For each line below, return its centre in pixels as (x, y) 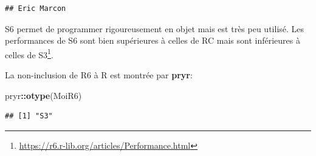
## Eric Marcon (36, 8)
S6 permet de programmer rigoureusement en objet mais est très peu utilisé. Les (155, 28)
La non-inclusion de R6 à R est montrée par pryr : (99, 75)
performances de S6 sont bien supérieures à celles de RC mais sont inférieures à (153, 40)
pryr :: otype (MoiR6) (43, 95)
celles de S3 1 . (29, 53)
